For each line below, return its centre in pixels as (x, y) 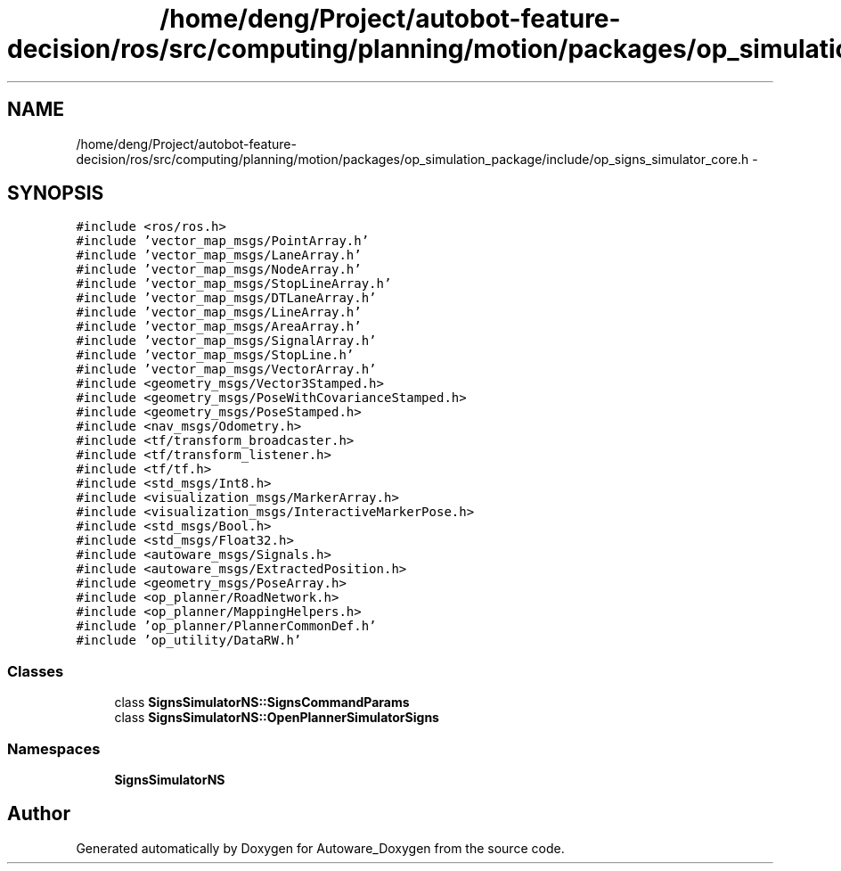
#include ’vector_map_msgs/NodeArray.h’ (219, 270)
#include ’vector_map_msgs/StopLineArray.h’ (234, 284)
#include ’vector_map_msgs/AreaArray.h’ (219, 327)
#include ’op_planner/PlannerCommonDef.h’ (226, 626)
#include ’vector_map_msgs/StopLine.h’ (215, 355)
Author (39, 814)
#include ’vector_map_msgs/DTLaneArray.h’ (226, 298)
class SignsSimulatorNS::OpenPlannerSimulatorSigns (277, 718)
